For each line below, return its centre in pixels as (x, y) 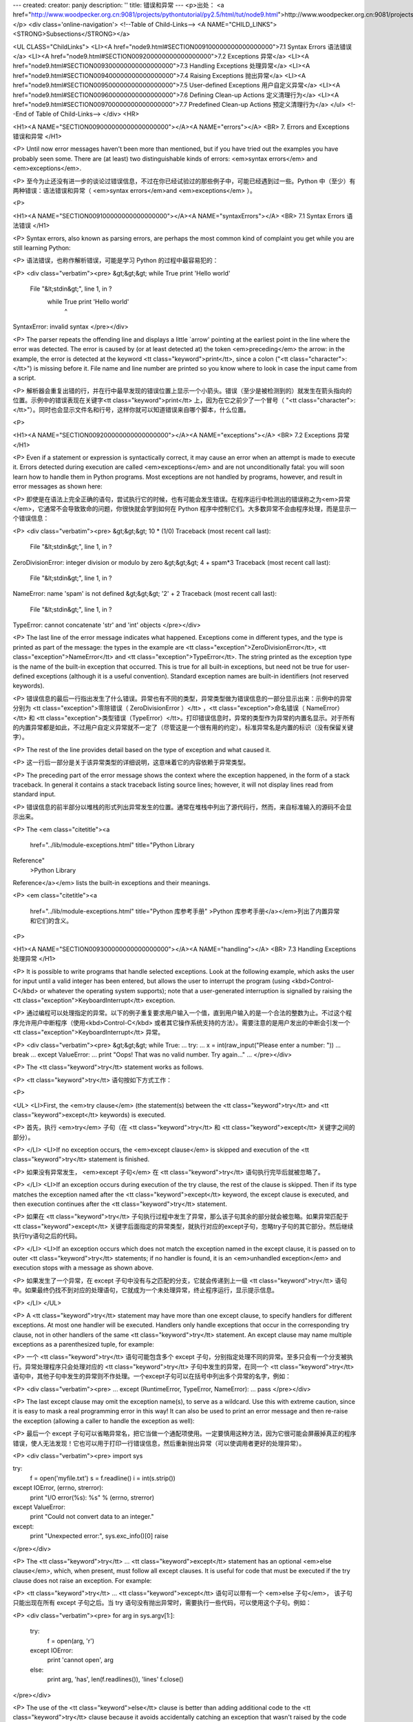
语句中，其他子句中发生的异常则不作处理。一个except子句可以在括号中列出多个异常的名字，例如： (152, 1376)
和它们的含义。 (51, 921)
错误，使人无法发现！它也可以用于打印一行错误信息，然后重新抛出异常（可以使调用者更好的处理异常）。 (159, 1443)
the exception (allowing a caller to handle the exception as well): (104, 1421)
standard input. (34, 794)
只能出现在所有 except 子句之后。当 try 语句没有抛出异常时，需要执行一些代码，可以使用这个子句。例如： (162, 1603)
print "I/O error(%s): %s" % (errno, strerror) (92, 1497)
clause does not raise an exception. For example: (82, 1580)
